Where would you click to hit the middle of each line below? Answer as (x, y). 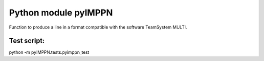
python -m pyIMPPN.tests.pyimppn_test (49, 52)
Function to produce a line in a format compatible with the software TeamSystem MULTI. (98, 27)
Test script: (27, 41)
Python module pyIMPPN (61, 13)
